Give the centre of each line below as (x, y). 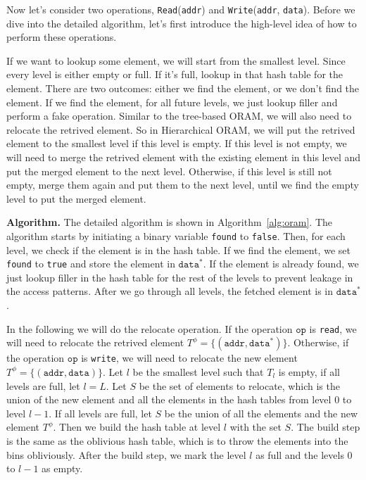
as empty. (62, 468)
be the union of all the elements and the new (261, 413)
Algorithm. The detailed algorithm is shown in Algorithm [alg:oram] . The (169, 222)
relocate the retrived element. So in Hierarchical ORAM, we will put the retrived (181, 129)
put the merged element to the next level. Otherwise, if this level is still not (169, 171)
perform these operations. (62, 37)
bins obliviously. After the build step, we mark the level (126, 454)
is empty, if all (309, 371)
